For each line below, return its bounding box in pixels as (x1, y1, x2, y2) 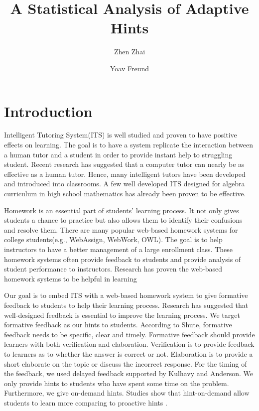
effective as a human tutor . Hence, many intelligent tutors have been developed (4, 168, 246, 179)
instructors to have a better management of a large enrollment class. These (4, 244, 233, 254)
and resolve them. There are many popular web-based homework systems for (4, 224, 238, 235)
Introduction (4, 101, 93, 121)
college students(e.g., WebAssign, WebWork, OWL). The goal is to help (4, 234, 223, 245)
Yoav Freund (110, 63, 149, 73)
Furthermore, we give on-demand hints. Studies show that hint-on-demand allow (4, 388, 250, 398)
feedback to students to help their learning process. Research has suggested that (4, 299, 249, 310)
